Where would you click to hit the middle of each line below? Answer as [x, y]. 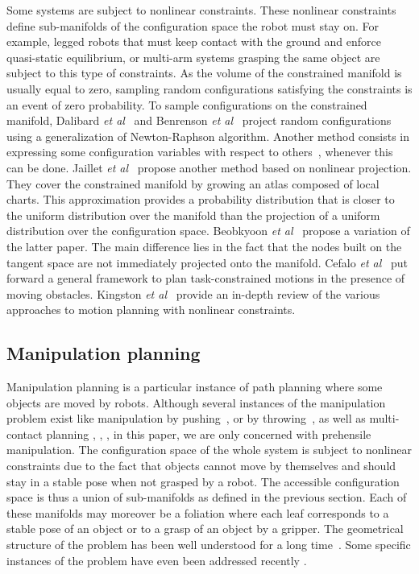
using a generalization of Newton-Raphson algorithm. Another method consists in [208, 136]
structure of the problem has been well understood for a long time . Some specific [209, 545]
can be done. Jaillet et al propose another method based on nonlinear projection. [209, 167]
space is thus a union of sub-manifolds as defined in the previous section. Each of [207, 497]
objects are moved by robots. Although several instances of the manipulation [196, 402]
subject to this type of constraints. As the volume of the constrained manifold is [204, 73]
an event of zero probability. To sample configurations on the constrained [187, 104]
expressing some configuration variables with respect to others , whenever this [200, 152]
